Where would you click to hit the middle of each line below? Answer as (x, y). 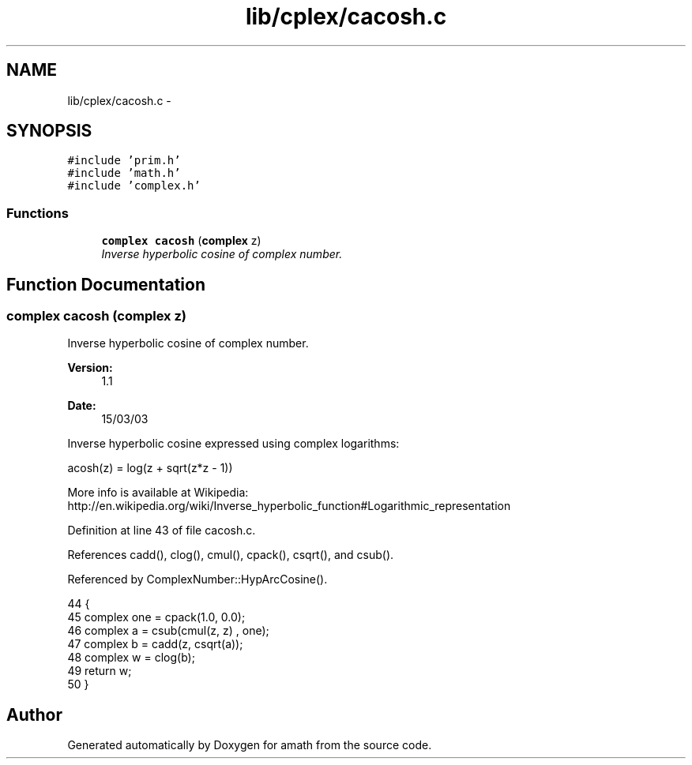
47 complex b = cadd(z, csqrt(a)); (155, 644)
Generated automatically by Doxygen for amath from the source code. (250, 745)
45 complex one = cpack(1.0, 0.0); (156, 617)
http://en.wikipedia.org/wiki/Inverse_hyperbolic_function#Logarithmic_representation (289, 506)
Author (34, 714)
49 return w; (100, 671)
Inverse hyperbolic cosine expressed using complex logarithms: (233, 444)
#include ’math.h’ (124, 173)
